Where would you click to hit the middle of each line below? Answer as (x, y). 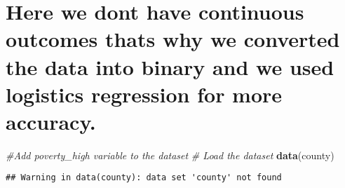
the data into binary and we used (170, 66)
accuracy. (51, 121)
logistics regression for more (144, 94)
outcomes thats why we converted (173, 39)
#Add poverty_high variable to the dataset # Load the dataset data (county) (170, 155)
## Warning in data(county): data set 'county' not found (144, 178)
